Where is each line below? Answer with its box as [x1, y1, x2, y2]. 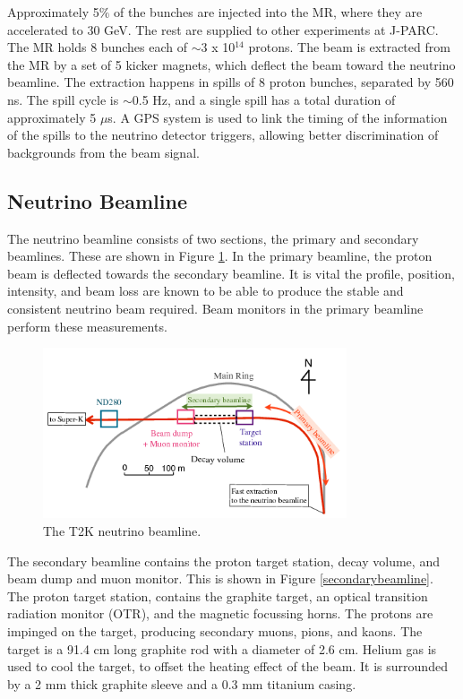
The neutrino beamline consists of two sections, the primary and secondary [7, 229, 419, 247]
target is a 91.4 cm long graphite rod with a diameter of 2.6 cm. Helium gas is [7, 639, 437, 658]
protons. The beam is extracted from [248, 38, 450, 56]
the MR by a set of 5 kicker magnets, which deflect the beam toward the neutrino [7, 55, 456, 73]
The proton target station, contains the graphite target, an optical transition [7, 586, 428, 605]
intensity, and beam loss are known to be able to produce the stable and [7, 281, 404, 300]
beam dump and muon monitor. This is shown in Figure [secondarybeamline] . [7, 569, 433, 588]
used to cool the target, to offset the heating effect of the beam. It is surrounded [7, 657, 448, 676]
